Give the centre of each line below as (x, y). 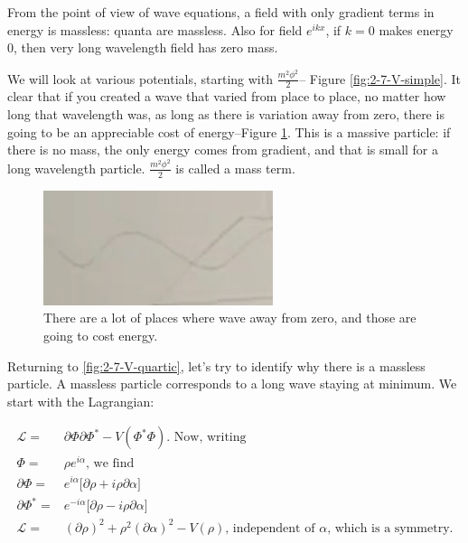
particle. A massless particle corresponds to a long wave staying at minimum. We (232, 384)
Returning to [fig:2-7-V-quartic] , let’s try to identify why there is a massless (216, 365)
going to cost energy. (101, 335)
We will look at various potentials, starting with (140, 78)
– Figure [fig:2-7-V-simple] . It (380, 78)
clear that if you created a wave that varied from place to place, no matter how (227, 96)
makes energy (416, 29)
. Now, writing (206, 438)
